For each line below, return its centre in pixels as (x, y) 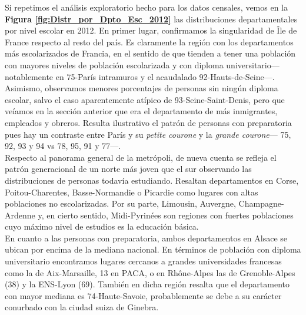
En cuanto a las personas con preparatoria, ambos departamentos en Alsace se (146, 238)
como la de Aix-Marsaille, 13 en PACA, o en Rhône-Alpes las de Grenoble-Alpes (150, 272)
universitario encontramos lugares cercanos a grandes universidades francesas (143, 261)
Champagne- (261, 203)
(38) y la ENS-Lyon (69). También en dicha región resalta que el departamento (147, 284)
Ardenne (20, 215)
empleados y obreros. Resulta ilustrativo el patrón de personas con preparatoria (148, 122)
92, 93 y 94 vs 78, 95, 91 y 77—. (63, 146)
